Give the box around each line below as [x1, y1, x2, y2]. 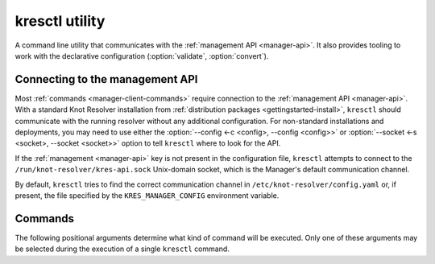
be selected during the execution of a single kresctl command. [14, 244, 230, 254]
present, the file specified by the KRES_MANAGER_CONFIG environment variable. [14, 190, 280, 200]
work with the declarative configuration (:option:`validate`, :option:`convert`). [14, 51, 269, 60]
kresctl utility [14, 12, 106, 30]
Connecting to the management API [14, 72, 198, 86]
